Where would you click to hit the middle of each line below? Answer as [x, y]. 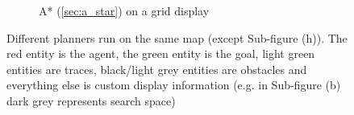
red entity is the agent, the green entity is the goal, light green [161, 53]
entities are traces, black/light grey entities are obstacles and [157, 69]
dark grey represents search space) [91, 100]
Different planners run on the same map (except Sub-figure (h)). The [177, 37]
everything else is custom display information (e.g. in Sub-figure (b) [174, 85]
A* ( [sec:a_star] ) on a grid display [124, 10]
